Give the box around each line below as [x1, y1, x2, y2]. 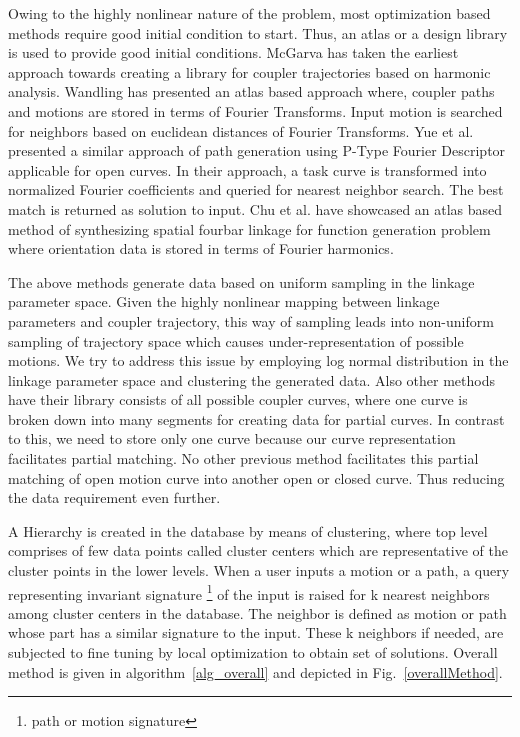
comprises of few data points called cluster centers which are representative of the [8, 540, 508, 561]
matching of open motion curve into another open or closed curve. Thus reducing [8, 467, 505, 488]
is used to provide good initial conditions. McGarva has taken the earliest [8, 42, 459, 63]
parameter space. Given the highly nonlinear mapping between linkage [8, 291, 440, 312]
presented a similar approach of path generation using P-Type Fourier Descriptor [8, 140, 506, 161]
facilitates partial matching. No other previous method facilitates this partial [8, 448, 479, 469]
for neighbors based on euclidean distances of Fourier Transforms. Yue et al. [8, 120, 474, 141]
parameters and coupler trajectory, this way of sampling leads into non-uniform [8, 310, 494, 331]
